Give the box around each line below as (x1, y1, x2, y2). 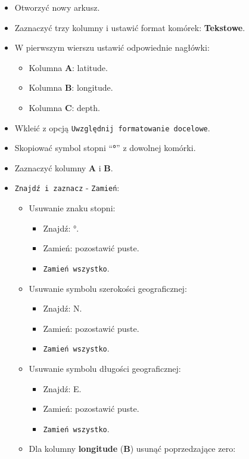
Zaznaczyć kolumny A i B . (14, 161, 113, 174)
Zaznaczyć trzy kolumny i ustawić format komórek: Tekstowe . (14, 21, 245, 33)
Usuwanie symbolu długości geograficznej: (29, 362, 181, 374)
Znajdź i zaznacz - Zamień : (14, 181, 120, 194)
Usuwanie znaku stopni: (29, 202, 116, 214)
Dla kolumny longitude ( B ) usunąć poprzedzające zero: (29, 442, 236, 455)
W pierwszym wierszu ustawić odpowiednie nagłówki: (14, 41, 210, 54)
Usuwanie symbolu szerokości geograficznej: (29, 282, 187, 294)
